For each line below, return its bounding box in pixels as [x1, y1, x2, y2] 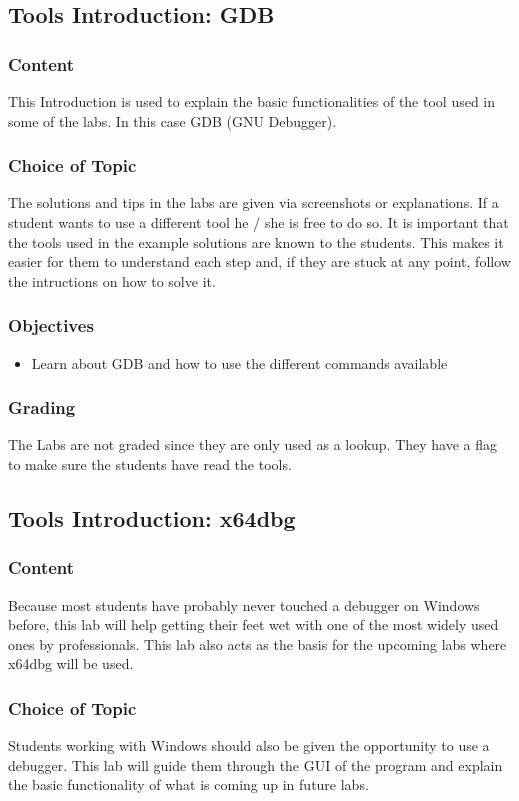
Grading [8, 395, 76, 420]
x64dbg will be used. [8, 653, 134, 674]
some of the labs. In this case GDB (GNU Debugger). [8, 110, 337, 131]
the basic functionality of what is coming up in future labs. [8, 774, 369, 795]
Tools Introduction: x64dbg [8, 502, 296, 533]
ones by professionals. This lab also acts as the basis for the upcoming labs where [8, 633, 507, 654]
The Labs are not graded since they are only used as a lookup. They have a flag [8, 434, 498, 455]
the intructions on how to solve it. [8, 270, 216, 291]
